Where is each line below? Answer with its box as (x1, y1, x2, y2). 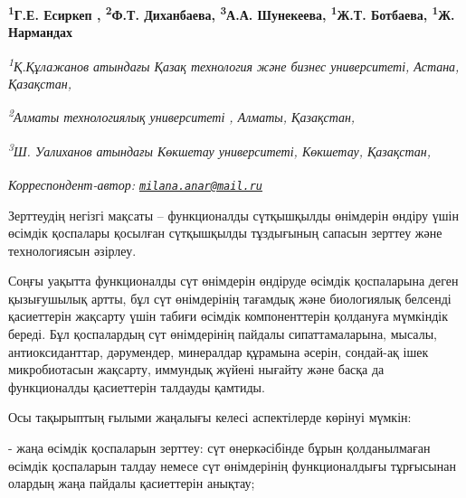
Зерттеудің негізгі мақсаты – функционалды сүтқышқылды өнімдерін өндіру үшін (8, 205, 459, 224)
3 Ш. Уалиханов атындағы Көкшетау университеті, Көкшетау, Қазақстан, (8, 138, 432, 160)
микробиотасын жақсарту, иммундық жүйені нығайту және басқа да (8, 360, 385, 379)
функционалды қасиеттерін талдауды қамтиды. (8, 377, 265, 396)
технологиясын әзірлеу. (8, 240, 137, 259)
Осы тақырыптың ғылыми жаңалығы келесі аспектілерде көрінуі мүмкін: (8, 408, 412, 427)
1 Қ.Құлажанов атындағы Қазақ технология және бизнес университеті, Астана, (8, 53, 460, 75)
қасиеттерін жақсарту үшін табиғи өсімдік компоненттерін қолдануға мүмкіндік (8, 306, 449, 325)
